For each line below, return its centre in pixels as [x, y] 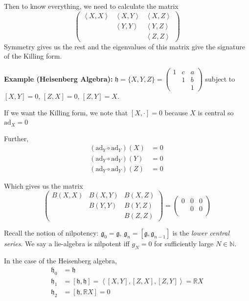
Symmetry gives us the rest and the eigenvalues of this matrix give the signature [124, 46]
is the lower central [201, 233]
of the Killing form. [33, 56]
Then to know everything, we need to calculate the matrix [91, 6]
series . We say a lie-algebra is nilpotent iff [67, 244]
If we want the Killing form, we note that [66, 112]
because [176, 112]
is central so [216, 112]
